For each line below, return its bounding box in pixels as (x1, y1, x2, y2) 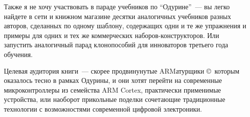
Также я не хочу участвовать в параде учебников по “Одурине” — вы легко (4, 1, 230, 11)
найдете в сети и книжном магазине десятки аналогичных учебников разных (4, 11, 232, 21)
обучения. (4, 49, 33, 59)
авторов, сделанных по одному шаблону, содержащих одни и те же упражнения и (4, 20, 247, 31)
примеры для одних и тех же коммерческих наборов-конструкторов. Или (4, 30, 219, 40)
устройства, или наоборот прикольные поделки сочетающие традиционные (4, 94, 225, 104)
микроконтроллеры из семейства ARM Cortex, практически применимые (4, 84, 221, 95)
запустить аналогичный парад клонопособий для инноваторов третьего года (4, 39, 228, 50)
